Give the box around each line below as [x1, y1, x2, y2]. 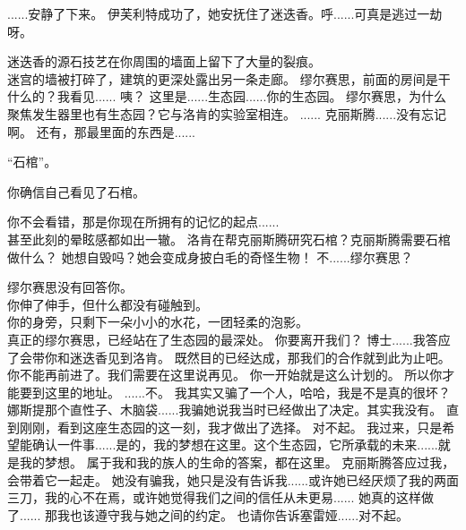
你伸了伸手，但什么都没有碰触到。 [7, 295, 208, 313]
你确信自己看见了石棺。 [7, 182, 145, 201]
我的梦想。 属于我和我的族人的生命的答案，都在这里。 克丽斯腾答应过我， [19, 453, 455, 472]
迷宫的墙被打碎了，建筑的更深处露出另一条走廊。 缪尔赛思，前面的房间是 [7, 69, 438, 88]
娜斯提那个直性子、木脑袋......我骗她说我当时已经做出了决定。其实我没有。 [7, 400, 443, 419]
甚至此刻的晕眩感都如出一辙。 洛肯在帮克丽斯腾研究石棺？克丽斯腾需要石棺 [7, 229, 451, 248]
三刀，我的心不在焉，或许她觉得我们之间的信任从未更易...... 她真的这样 [7, 488, 422, 507]
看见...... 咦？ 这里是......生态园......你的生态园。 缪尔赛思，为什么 [69, 87, 447, 106]
